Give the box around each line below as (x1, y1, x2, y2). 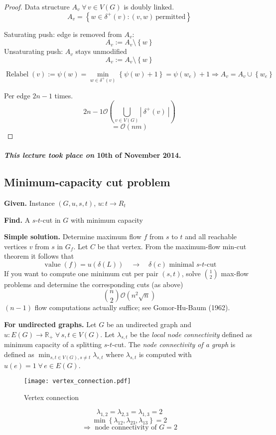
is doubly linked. (124, 1, 174, 11)
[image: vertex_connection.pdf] (24, 378, 131, 385)
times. (54, 90, 73, 100)
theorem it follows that (4, 251, 74, 261)
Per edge (4, 90, 30, 100)
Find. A (4, 214, 30, 225)
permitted (155, 13, 186, 20)
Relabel (5, 70, 29, 78)
